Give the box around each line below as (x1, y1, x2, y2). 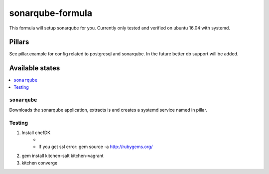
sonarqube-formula (9, 7, 92, 18)
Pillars (9, 38, 29, 46)
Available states (9, 64, 60, 72)
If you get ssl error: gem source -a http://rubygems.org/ (38, 144, 153, 150)
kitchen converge (21, 160, 58, 166)
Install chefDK (21, 130, 51, 136)
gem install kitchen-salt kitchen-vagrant (21, 153, 104, 159)
